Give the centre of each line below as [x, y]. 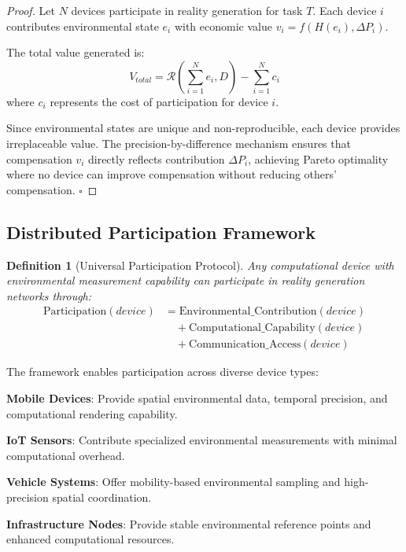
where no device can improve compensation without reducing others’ [172, 174]
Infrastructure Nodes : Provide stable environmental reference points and [189, 523]
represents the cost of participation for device [159, 101]
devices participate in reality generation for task [187, 10]
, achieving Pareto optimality [318, 158]
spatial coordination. [102, 497]
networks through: [49, 295]
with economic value [223, 26]
